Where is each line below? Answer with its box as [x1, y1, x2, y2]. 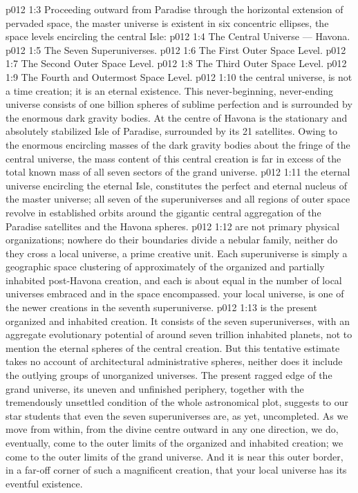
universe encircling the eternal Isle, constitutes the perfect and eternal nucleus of [6, 178, 348, 192]
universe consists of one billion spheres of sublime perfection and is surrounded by [6, 97, 352, 111]
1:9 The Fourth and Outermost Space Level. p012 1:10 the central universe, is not [6, 69, 352, 84]
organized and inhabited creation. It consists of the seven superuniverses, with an [6, 313, 350, 328]
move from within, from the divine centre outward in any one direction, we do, [6, 422, 339, 436]
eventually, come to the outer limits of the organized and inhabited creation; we [6, 436, 343, 449]
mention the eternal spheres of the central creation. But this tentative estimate [6, 340, 340, 355]
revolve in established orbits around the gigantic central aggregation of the [6, 205, 321, 219]
